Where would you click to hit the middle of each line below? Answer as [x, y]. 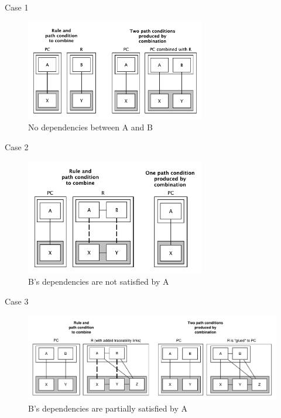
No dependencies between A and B [90, 127]
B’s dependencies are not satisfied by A [99, 281]
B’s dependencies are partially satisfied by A [108, 408]
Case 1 [17, 7]
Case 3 [17, 301]
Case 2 [17, 146]
